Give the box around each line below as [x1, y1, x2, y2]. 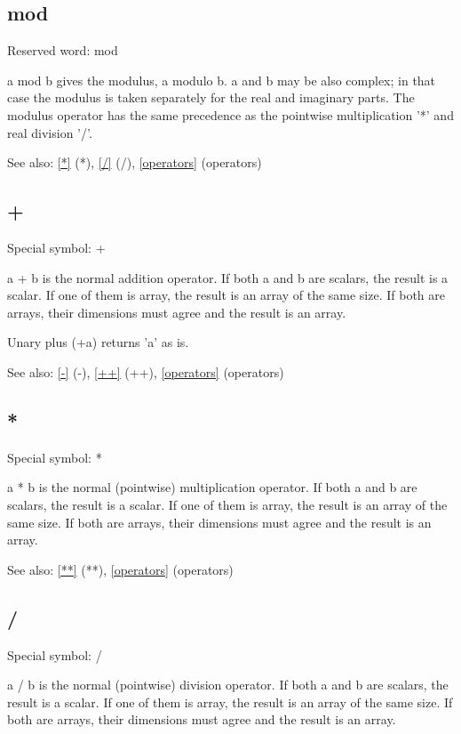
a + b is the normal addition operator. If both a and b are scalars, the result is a [7, 268, 449, 286]
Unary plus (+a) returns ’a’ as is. [7, 333, 189, 351]
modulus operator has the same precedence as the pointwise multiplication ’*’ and [7, 105, 454, 124]
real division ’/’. [7, 123, 92, 141]
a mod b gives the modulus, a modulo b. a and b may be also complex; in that [7, 70, 436, 89]
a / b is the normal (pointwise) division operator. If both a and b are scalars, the [7, 675, 449, 694]
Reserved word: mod [7, 41, 118, 60]
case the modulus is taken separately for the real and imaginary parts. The [7, 88, 415, 107]
